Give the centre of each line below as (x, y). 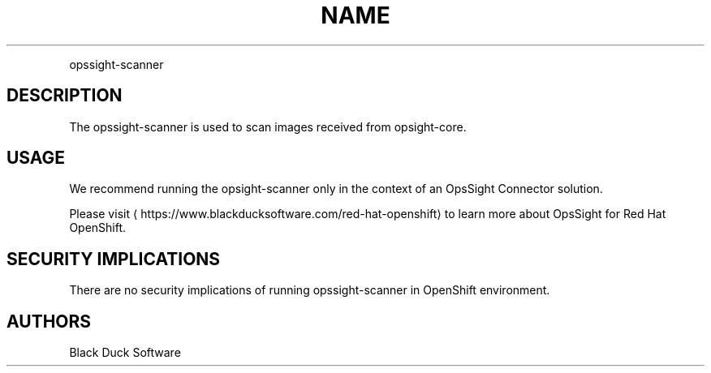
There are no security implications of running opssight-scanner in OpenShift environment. (310, 290)
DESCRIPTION (65, 96)
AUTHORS (49, 321)
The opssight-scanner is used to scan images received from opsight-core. (268, 126)
